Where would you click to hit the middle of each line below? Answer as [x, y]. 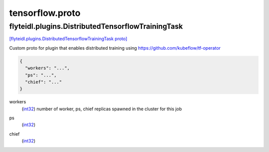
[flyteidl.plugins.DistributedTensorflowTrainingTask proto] [68, 39]
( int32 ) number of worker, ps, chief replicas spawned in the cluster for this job [102, 109]
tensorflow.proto [45, 13]
